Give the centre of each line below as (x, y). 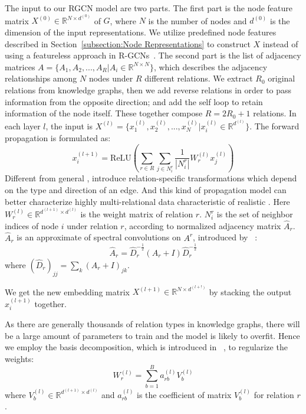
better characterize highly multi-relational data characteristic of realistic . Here (147, 201)
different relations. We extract (199, 78)
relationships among (41, 78)
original (282, 78)
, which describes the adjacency (210, 66)
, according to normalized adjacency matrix (203, 225)
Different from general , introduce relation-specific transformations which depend (151, 178)
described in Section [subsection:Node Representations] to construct (128, 43)
